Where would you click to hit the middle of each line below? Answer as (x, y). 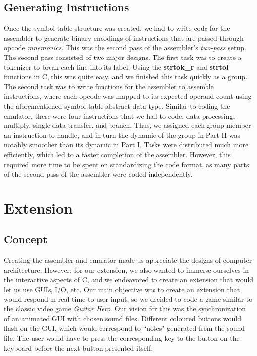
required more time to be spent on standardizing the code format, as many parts (127, 164)
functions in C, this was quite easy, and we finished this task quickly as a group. (126, 77)
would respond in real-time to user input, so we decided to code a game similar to (128, 299)
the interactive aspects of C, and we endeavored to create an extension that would (129, 279)
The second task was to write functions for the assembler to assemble (109, 86)
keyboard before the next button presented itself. (78, 347)
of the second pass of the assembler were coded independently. (98, 174)
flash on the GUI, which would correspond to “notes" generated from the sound (125, 328)
